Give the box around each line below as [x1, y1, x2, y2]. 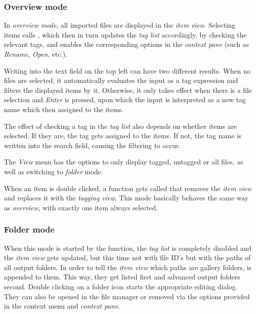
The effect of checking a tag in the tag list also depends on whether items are [4, 120, 237, 131]
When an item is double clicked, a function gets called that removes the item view [4, 183, 252, 193]
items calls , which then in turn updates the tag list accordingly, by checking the [4, 29, 247, 39]
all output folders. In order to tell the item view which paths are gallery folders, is [4, 262, 252, 272]
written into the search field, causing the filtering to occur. [4, 140, 181, 150]
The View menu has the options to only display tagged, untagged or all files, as [4, 157, 243, 167]
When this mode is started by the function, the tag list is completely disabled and [4, 242, 252, 253]
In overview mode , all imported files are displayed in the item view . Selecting [4, 20, 236, 30]
